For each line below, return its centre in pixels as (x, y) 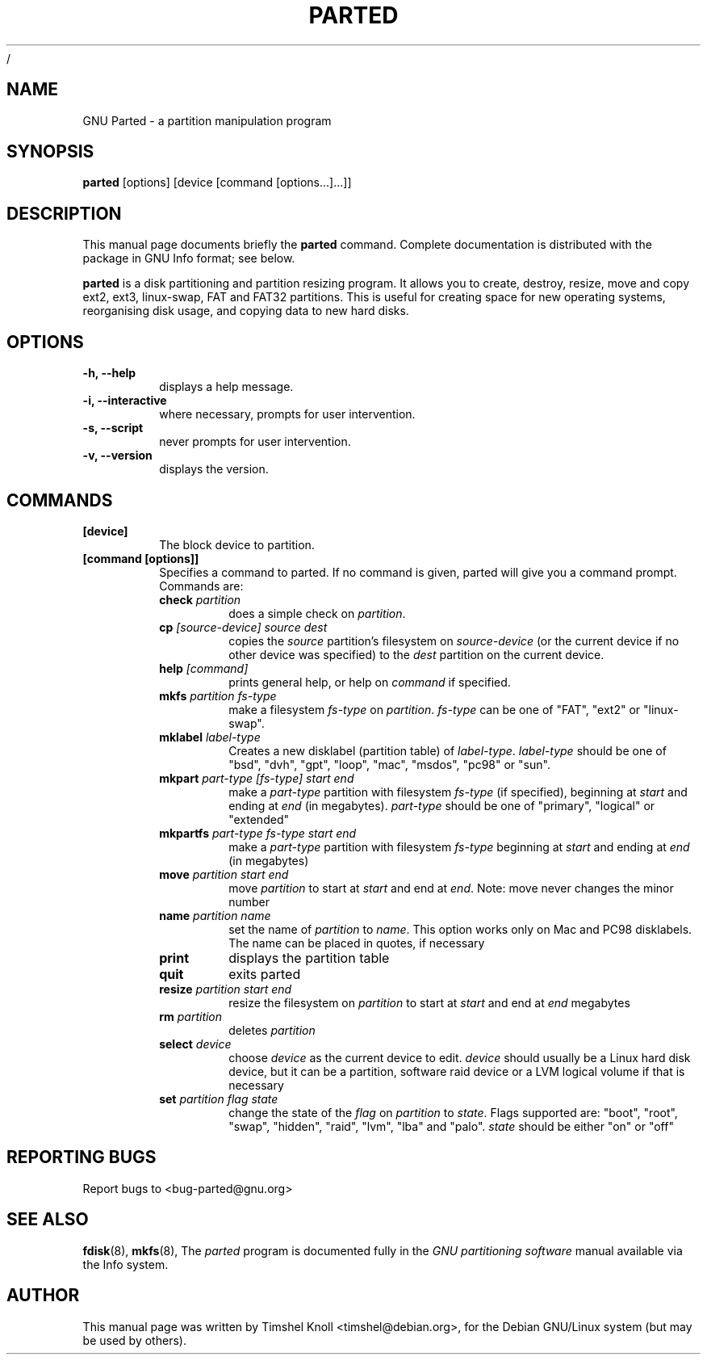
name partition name (215, 915)
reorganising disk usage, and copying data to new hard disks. (246, 311)
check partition (200, 599)
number (249, 901)
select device (195, 1044)
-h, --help (109, 373)
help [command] (204, 668)
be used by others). (134, 1340)
